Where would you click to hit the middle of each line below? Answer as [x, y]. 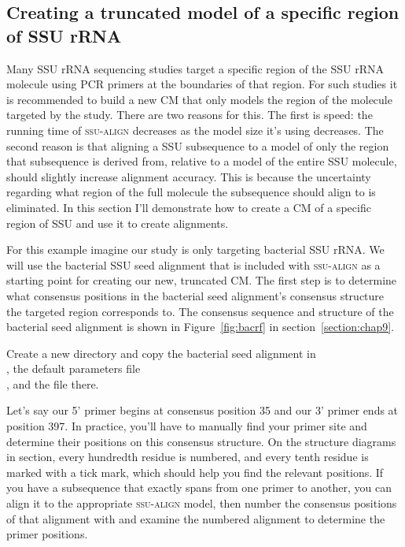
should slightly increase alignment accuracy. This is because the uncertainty [189, 176]
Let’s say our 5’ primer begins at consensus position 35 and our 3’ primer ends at [202, 410]
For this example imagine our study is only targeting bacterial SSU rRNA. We [195, 249]
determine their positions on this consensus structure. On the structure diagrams [201, 441]
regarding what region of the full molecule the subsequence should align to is [191, 192]
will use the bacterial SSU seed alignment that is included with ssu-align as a [193, 264]
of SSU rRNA [64, 35]
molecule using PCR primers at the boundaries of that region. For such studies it [202, 84]
